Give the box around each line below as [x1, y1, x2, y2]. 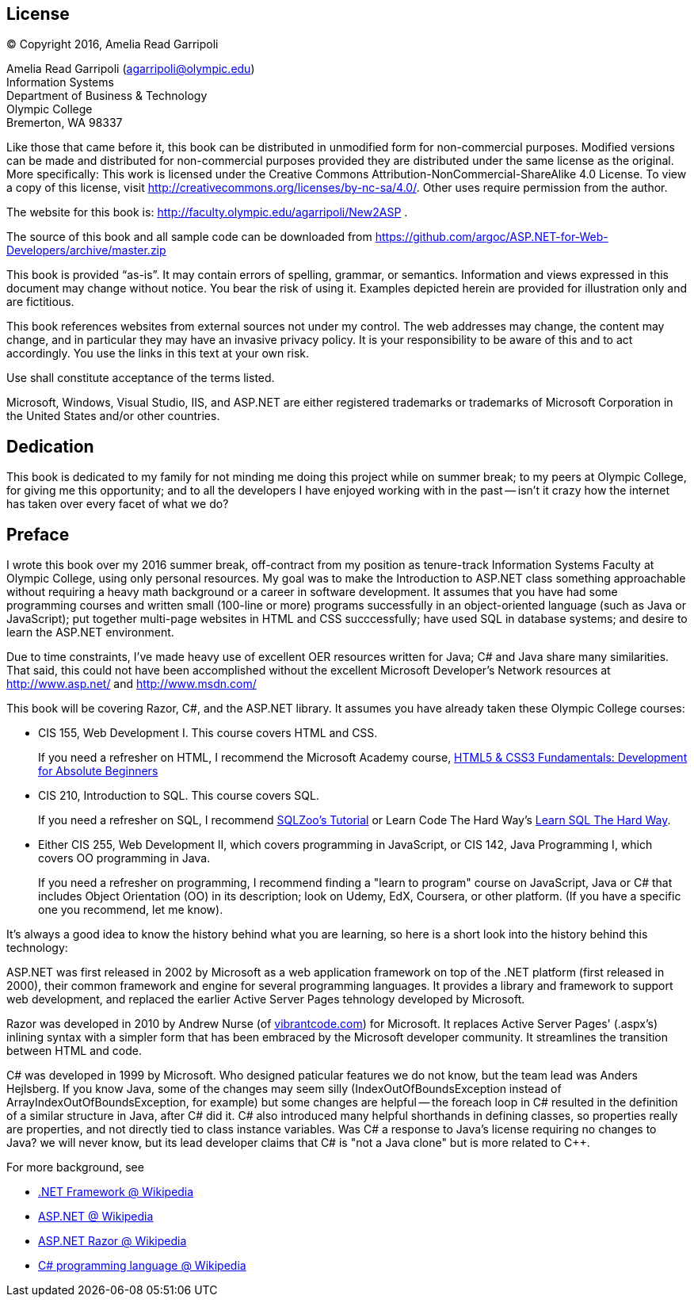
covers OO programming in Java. [38, 851, 211, 865]
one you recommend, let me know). [38, 903, 223, 917]
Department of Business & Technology [6, 89, 208, 103]
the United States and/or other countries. [6, 409, 220, 423]
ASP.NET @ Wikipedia [38, 1209, 154, 1224]
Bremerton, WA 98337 [6, 116, 123, 130]
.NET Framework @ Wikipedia [38, 1185, 194, 1199]
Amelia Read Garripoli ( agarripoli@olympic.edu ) [6, 62, 255, 76]
